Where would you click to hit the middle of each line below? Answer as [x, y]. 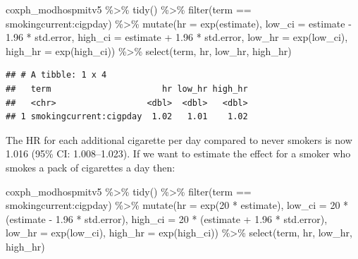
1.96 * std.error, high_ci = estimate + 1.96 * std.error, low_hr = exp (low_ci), [177, 37]
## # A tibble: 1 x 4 [56, 75]
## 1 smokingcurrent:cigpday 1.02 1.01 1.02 [127, 117]
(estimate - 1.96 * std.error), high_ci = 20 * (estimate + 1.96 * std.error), [167, 218]
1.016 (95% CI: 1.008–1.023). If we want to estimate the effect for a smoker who [178, 153]
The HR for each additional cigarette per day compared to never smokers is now [179, 139]
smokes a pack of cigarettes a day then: [91, 167]
